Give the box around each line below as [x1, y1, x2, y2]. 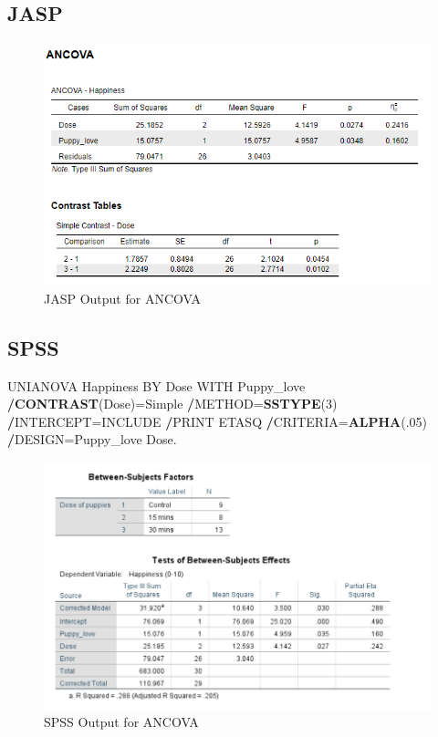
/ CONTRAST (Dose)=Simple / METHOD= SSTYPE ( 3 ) [7, 394, 338, 413]
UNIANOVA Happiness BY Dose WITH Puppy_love [7, 376, 306, 395]
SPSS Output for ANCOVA [44, 712, 199, 732]
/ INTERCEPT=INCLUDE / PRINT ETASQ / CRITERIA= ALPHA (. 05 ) [7, 411, 428, 431]
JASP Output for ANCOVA [44, 288, 201, 307]
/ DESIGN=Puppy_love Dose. [7, 430, 177, 449]
